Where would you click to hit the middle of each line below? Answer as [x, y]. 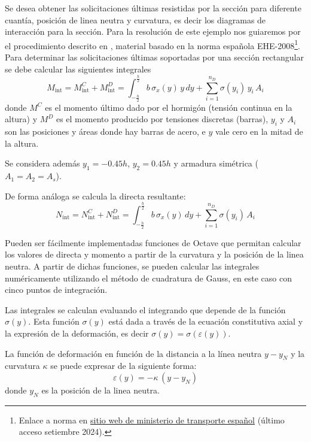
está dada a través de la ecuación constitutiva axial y [206, 321]
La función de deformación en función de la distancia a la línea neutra [133, 353]
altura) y [21, 119]
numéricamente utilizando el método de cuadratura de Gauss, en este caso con [148, 278]
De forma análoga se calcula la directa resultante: [95, 196]
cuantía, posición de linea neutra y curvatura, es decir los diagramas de [135, 19]
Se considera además [42, 163]
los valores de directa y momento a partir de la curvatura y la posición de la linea [154, 254]
